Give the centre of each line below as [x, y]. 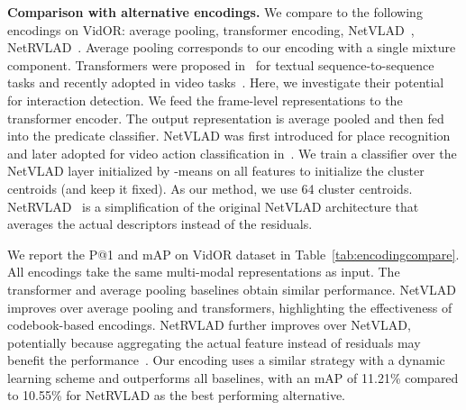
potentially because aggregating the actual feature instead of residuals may [214, 342]
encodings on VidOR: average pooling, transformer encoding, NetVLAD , [211, 29]
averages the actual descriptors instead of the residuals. [160, 224]
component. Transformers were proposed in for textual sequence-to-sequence [221, 64]
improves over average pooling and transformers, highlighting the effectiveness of [230, 307]
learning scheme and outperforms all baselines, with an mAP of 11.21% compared [233, 377]
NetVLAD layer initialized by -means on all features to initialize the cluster [216, 171]
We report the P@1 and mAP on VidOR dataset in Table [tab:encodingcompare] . [233, 254]
